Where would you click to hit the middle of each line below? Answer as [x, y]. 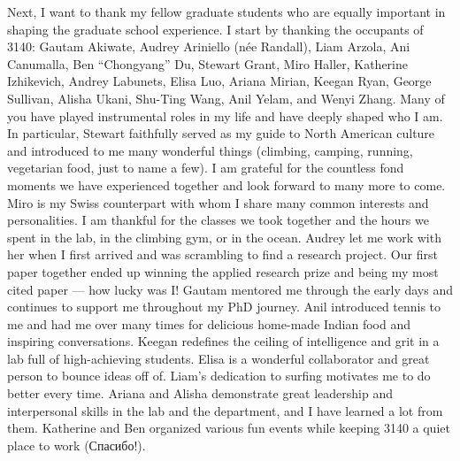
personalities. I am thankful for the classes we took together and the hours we [218, 220]
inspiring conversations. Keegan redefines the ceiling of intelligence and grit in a [223, 341]
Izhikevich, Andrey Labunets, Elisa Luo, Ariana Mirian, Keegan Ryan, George [219, 81]
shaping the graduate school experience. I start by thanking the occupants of [215, 29]
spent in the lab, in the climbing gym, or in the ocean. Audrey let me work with [224, 237]
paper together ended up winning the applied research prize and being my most [223, 271]
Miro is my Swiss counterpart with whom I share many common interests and [218, 202]
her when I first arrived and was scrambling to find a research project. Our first [222, 254]
